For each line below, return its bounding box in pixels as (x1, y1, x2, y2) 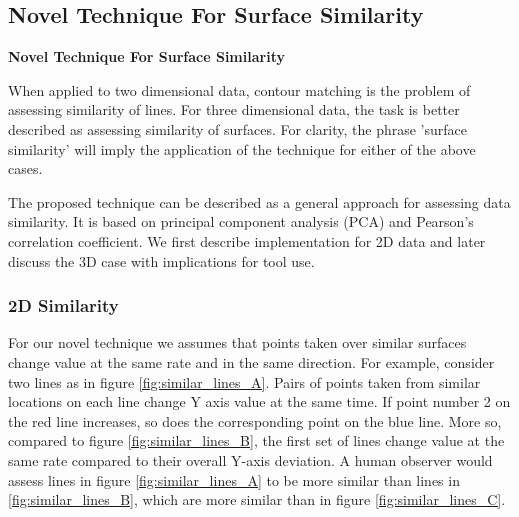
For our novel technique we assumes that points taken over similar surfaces (8, 332, 467, 353)
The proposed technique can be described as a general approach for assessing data (8, 191, 511, 212)
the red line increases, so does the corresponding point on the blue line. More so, (8, 410, 502, 431)
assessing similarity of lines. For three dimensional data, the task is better (8, 99, 460, 120)
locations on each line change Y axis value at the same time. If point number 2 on (8, 391, 511, 412)
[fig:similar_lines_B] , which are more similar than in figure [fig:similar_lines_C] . (8, 489, 506, 510)
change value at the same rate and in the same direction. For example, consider (8, 351, 495, 372)
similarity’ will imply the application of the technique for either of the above (8, 138, 476, 159)
